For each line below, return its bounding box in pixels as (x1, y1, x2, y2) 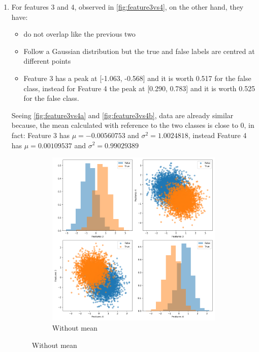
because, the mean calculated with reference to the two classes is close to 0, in (11, 120, 254, 130)
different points (23, 56, 71, 66)
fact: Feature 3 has (11, 129, 70, 140)
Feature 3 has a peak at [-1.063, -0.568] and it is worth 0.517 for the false (23, 72, 251, 83)
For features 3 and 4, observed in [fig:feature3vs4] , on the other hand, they (11, 2, 244, 12)
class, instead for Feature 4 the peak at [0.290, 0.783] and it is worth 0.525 (23, 83, 255, 93)
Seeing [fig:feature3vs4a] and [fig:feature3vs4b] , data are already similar (11, 110, 234, 120)
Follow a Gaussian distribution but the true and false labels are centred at (23, 45, 255, 56)
